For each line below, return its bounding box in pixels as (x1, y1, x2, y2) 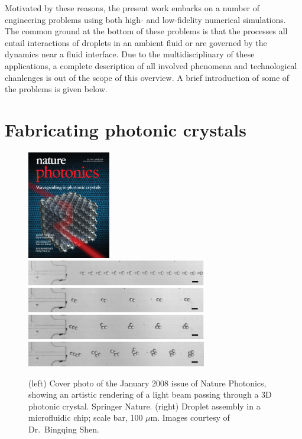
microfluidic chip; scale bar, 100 (28, 411, 143, 424)
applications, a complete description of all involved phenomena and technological (5, 59, 297, 71)
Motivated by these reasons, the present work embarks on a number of (5, 2, 260, 14)
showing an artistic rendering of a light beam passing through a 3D (28, 388, 272, 401)
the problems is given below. (5, 83, 108, 95)
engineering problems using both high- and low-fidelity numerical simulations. (5, 13, 286, 25)
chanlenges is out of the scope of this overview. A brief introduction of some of (5, 71, 290, 83)
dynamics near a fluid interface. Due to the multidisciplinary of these (5, 48, 255, 60)
